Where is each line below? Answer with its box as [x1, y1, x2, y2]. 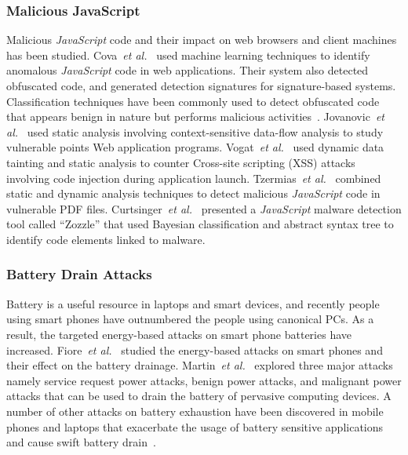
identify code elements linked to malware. [6, 231, 206, 247]
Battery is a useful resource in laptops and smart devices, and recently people [6, 295, 380, 311]
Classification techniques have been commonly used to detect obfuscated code [6, 93, 380, 109]
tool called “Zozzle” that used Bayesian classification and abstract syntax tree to [6, 216, 394, 232]
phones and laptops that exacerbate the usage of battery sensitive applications [6, 418, 384, 435]
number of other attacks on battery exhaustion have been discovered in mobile [6, 402, 384, 419]
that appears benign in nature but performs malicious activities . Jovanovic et [6, 108, 384, 125]
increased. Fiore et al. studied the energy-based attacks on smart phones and [6, 341, 383, 358]
